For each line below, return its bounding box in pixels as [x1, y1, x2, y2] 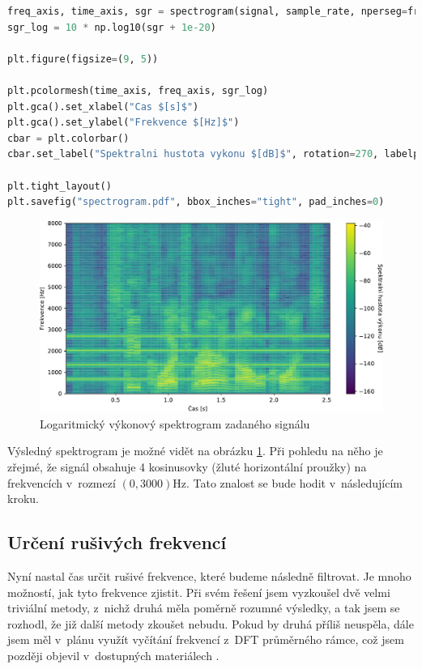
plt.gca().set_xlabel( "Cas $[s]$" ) [7, 100, 199, 113]
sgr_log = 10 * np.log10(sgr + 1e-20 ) [7, 21, 216, 33]
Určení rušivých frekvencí [7, 530, 227, 555]
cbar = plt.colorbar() [7, 132, 130, 144]
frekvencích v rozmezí [7, 474, 116, 491]
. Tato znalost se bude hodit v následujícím [185, 474, 403, 491]
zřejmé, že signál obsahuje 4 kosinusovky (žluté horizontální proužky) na [7, 458, 367, 475]
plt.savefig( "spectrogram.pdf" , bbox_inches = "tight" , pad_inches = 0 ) [7, 196, 385, 208]
